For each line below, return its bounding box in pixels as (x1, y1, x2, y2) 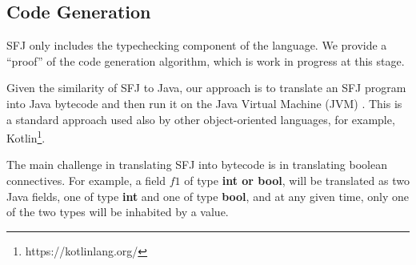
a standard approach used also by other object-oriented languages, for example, (6, 110, 395, 127)
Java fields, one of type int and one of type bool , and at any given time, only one (6, 187, 409, 204)
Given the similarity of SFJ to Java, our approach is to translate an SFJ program (6, 79, 406, 96)
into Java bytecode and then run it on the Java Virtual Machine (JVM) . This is (6, 94, 402, 111)
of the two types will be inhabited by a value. (6, 203, 229, 220)
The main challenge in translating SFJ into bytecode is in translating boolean (6, 156, 387, 173)
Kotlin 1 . (6, 127, 46, 146)
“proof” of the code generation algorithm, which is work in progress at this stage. (6, 52, 405, 69)
